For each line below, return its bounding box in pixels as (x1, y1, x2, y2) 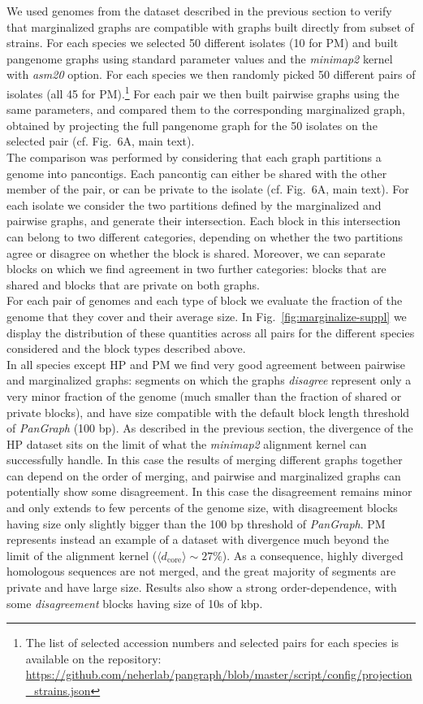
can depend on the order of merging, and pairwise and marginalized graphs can (6, 467, 401, 484)
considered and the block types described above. (6, 340, 246, 357)
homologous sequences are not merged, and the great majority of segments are (6, 563, 396, 580)
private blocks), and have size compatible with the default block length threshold (6, 403, 410, 420)
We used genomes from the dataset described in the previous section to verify (6, 2, 392, 19)
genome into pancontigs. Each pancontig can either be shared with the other (6, 164, 387, 181)
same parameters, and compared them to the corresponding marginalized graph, (6, 101, 405, 118)
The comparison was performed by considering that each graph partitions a (6, 149, 382, 165)
